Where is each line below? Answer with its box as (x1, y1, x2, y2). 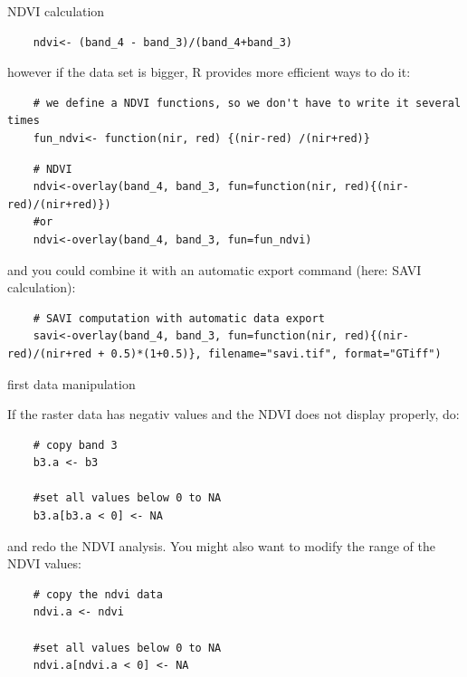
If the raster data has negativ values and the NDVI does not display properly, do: (7, 405, 460, 424)
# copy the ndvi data (33, 587, 163, 601)
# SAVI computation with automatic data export (33, 311, 325, 325)
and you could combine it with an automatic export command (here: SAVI (7, 260, 422, 279)
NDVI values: (7, 554, 81, 573)
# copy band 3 (33, 438, 118, 452)
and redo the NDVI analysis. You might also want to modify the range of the (7, 536, 436, 555)
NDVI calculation (7, 2, 105, 20)
